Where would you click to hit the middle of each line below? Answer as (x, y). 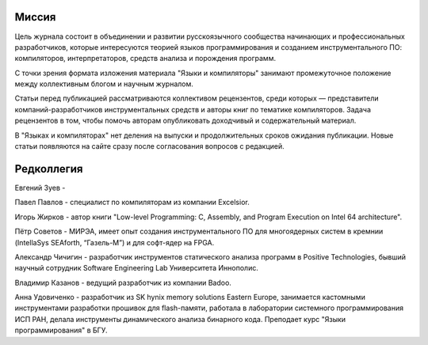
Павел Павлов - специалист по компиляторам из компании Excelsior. (132, 203)
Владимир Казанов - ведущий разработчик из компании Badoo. (123, 282)
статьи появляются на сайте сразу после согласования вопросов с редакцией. (149, 146)
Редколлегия (49, 169)
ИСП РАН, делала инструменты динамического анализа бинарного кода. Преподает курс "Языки (180, 319)
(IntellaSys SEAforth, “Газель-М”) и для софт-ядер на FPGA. (115, 242)
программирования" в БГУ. (61, 330)
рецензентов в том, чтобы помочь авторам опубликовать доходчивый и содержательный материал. (185, 121)
